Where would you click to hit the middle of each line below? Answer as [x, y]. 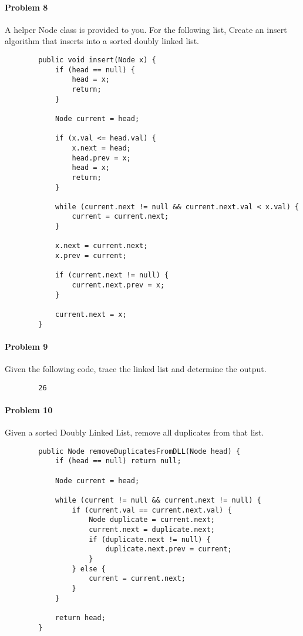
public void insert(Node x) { [97, 60]
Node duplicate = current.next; [152, 520]
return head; [80, 617]
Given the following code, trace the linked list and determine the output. [136, 369]
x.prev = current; [91, 256]
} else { [89, 569]
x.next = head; [101, 148]
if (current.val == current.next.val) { [152, 510]
